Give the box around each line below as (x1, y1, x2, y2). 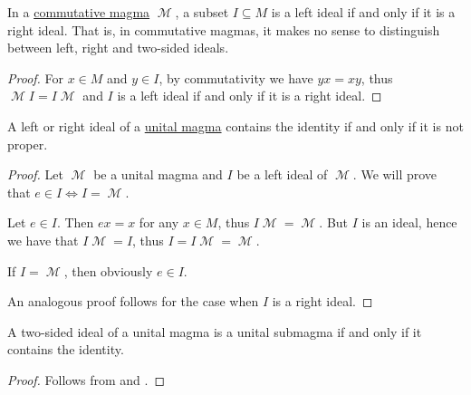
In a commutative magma (7, 3, 150, 21)
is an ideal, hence (361, 213, 457, 232)
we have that (7, 230, 79, 249)
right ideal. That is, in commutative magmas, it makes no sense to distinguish (7, 20, 440, 39)
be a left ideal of (236, 165, 328, 184)
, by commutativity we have (159, 68, 313, 87)
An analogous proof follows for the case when (7, 292, 259, 311)
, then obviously (63, 261, 153, 280)
